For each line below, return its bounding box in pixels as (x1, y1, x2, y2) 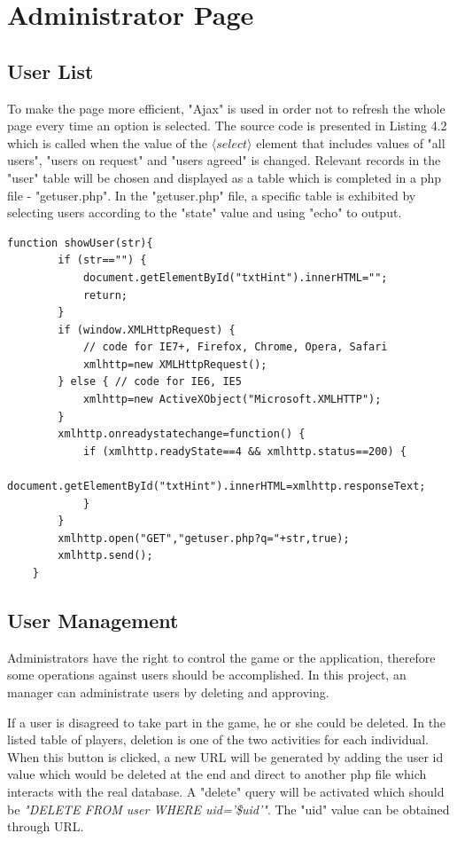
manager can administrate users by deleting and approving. (7, 683, 329, 701)
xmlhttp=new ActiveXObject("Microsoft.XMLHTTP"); (82, 393, 382, 406)
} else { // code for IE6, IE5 (58, 375, 242, 389)
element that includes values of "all (256, 133, 445, 152)
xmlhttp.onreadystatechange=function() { (58, 428, 306, 441)
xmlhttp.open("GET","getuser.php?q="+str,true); (58, 531, 350, 545)
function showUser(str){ (7, 236, 153, 249)
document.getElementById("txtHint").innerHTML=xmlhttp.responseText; (7, 480, 426, 493)
